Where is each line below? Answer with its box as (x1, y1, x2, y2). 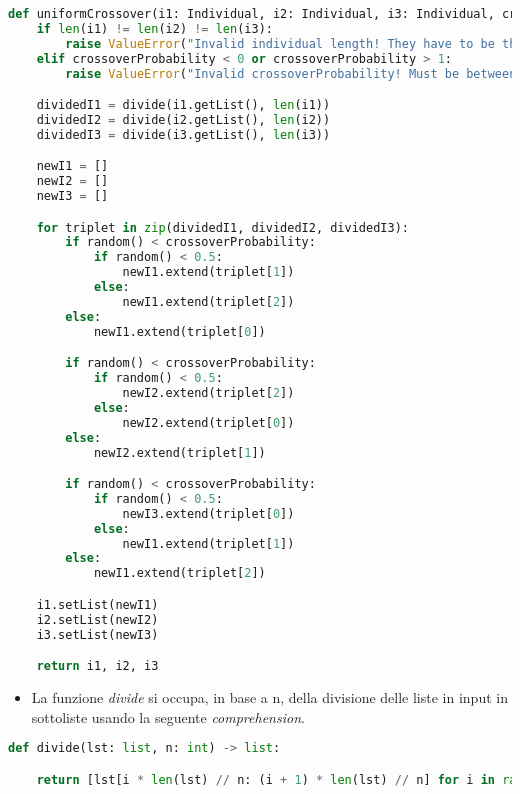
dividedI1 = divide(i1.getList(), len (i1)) (36, 98, 331, 113)
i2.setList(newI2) (36, 612, 159, 627)
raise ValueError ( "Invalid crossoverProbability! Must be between (65, 66, 517, 81)
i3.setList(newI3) (36, 627, 159, 642)
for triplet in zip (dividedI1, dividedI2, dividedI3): (36, 220, 409, 235)
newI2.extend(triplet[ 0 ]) (122, 415, 295, 430)
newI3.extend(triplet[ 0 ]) (122, 506, 295, 521)
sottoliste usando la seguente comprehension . (31, 706, 305, 727)
